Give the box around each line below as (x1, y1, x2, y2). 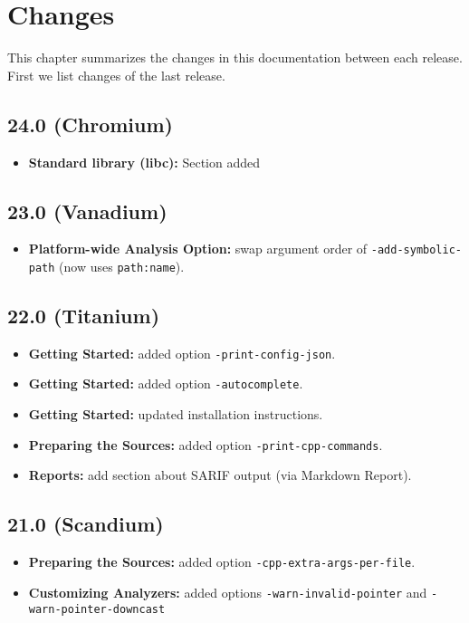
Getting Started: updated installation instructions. (28, 405, 323, 424)
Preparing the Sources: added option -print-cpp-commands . (28, 435, 383, 454)
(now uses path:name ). (59, 256, 185, 275)
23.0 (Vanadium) (7, 196, 167, 225)
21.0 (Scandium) (7, 510, 164, 538)
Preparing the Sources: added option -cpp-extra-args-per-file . (28, 552, 416, 571)
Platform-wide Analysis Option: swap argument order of (28, 239, 368, 258)
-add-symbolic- (370, 244, 462, 257)
